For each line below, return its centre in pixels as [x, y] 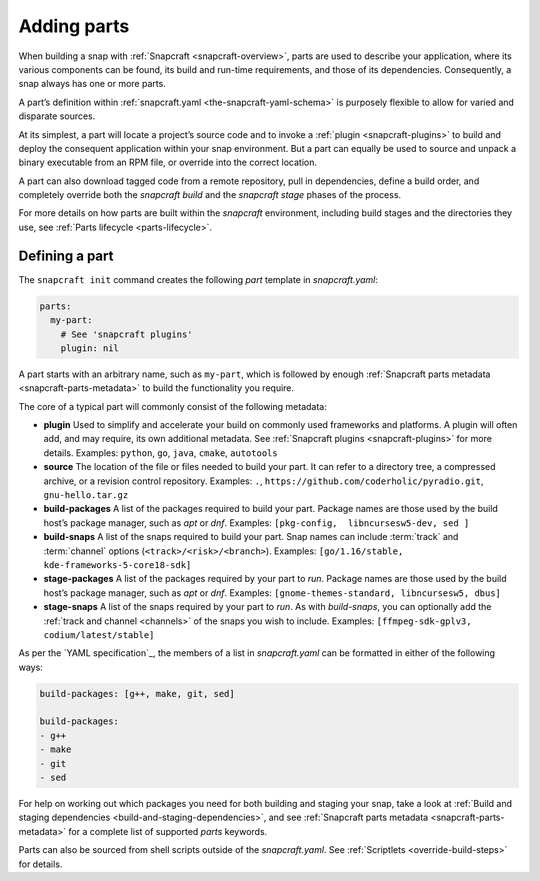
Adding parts [74, 26]
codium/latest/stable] [99, 634]
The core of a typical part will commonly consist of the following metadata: [172, 406]
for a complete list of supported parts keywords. [168, 831]
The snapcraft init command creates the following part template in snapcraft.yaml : [198, 279]
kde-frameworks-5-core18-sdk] [117, 564]
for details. [40, 864]
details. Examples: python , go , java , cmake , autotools [161, 452]
